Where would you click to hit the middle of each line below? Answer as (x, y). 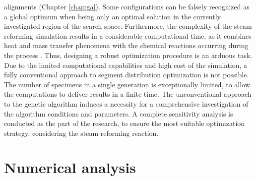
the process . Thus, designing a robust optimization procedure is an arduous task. (128, 55)
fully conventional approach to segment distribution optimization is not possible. (127, 75)
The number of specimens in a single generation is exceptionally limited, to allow (127, 84)
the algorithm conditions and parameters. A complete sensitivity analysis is (119, 113)
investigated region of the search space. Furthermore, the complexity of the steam (128, 26)
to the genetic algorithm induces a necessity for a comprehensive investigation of (126, 103)
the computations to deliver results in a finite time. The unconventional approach (128, 94)
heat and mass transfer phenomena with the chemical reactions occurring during (126, 45)
